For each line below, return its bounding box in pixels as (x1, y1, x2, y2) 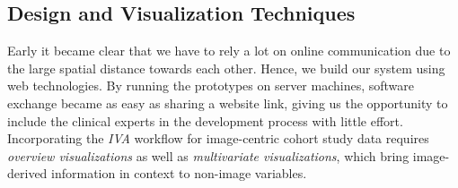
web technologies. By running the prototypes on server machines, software (7, 76, 415, 95)
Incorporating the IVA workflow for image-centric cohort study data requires (7, 129, 429, 148)
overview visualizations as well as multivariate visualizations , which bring (7, 146, 410, 165)
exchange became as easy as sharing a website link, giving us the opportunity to (7, 93, 448, 112)
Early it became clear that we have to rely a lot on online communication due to (7, 41, 451, 60)
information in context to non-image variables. (51, 164, 307, 183)
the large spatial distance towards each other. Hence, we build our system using (7, 58, 445, 77)
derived (7, 164, 48, 183)
